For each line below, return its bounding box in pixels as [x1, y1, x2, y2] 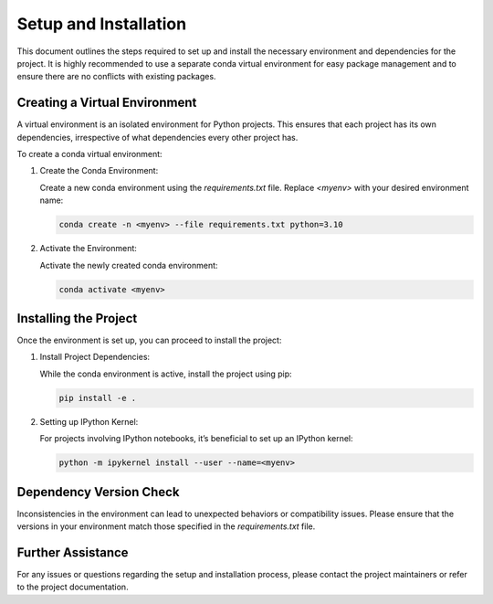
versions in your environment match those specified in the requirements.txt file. [16, 521, 316, 532]
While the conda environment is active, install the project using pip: [39, 368, 292, 379]
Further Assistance [16, 545, 129, 560]
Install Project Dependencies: [39, 352, 151, 363]
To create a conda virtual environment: [16, 149, 163, 160]
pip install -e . [58, 393, 137, 403]
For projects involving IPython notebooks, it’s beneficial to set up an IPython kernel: [39, 433, 353, 444]
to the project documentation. [16, 581, 129, 593]
